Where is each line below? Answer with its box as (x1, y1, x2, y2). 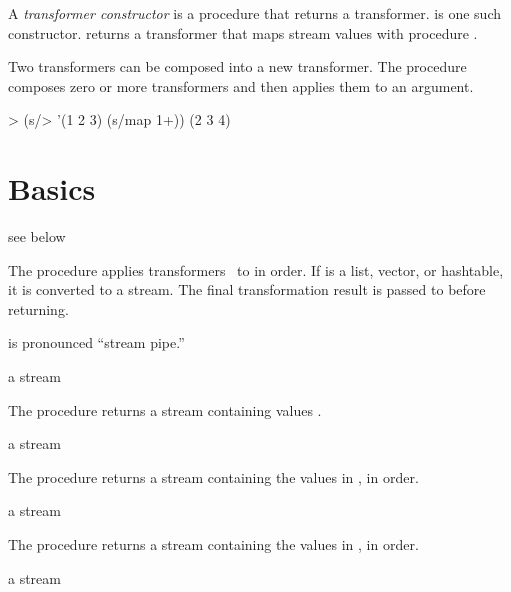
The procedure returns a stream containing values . (8, 399, 322, 420)
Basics (8, 168, 96, 209)
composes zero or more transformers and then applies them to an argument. (8, 75, 474, 96)
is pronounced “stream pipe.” (8, 332, 185, 353)
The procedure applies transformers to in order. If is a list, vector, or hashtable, (8, 259, 504, 280)
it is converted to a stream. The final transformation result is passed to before (8, 279, 486, 300)
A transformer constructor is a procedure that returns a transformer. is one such (8, 3, 502, 23)
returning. (8, 298, 69, 319)
